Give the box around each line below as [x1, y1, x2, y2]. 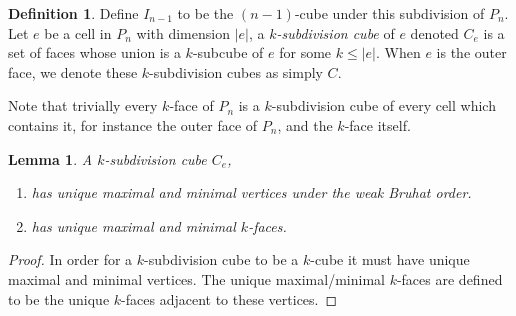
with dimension [136, 22, 230, 43]
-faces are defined [396, 268, 503, 289]
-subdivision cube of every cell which [271, 95, 496, 116]
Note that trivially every [8, 95, 158, 116]
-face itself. [344, 114, 411, 135]
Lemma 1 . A [8, 148, 93, 169]
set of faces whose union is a [8, 42, 181, 63]
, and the [277, 114, 333, 135]
